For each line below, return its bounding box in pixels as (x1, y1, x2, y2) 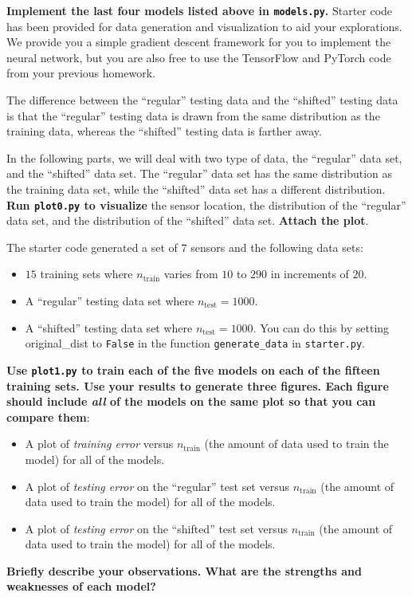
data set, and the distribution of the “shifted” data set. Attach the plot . (6, 212, 369, 229)
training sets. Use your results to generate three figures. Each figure (6, 377, 389, 394)
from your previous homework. (6, 65, 155, 81)
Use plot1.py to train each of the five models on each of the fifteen (6, 361, 380, 378)
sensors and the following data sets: (190, 238, 363, 255)
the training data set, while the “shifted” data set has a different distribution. (6, 181, 386, 197)
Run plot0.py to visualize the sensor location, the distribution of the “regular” (6, 196, 406, 213)
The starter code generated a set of (6, 238, 178, 255)
